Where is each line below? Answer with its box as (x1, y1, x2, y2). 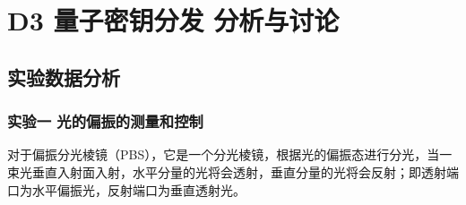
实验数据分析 (7, 63, 120, 90)
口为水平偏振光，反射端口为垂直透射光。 (7, 180, 246, 199)
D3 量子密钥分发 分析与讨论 (7, 2, 340, 38)
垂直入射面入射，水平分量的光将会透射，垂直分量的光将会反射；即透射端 (31, 162, 459, 181)
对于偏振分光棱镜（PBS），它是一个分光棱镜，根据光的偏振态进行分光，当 (7, 145, 440, 164)
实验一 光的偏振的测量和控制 (7, 110, 203, 132)
